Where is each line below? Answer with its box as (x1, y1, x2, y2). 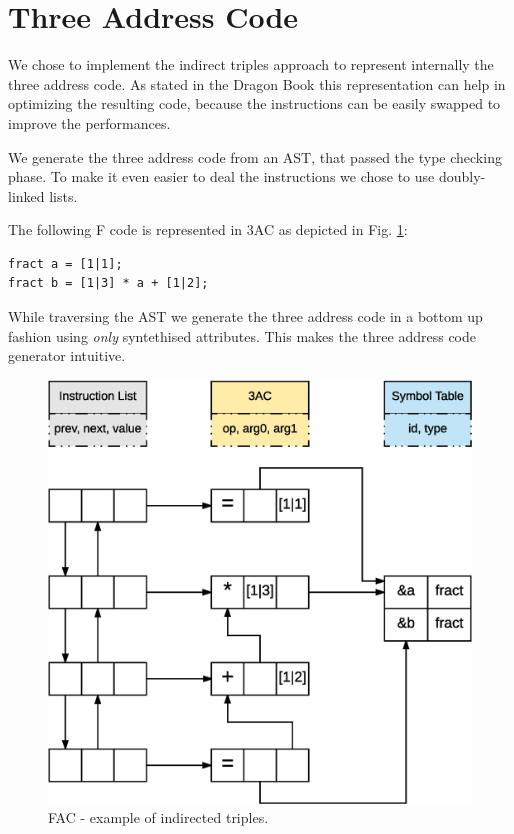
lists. (49, 185, 78, 206)
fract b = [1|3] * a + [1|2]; (8, 276, 209, 291)
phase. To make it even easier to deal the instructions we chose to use (8, 166, 435, 187)
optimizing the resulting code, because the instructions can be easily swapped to (8, 93, 501, 114)
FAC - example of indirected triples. (48, 807, 269, 828)
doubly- (438, 166, 486, 187)
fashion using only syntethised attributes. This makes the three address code (8, 325, 476, 346)
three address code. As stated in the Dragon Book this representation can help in (8, 73, 506, 94)
